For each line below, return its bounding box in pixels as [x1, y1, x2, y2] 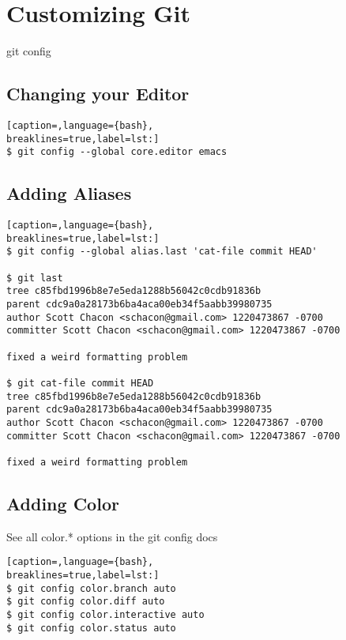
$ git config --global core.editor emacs [6, 146, 228, 158]
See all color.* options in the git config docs [6, 528, 218, 544]
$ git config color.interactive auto [6, 608, 205, 620]
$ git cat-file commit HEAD [6, 377, 154, 389]
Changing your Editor [6, 81, 190, 106]
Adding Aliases [6, 181, 132, 205]
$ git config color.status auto [6, 622, 176, 634]
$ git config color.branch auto [6, 582, 176, 594]
